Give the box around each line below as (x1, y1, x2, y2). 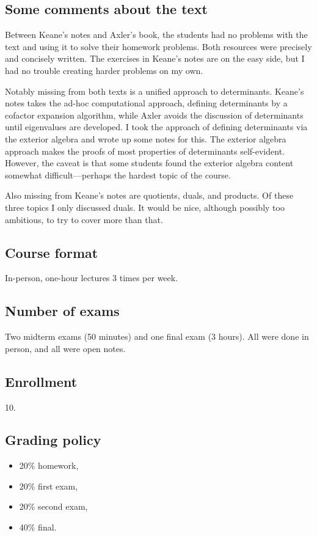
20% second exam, (19, 500, 88, 513)
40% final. (19, 521, 57, 534)
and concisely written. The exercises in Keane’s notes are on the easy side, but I (5, 52, 305, 65)
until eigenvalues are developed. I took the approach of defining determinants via (5, 120, 308, 133)
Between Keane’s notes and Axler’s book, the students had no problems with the (5, 28, 308, 41)
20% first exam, (19, 479, 78, 492)
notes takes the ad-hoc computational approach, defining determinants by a (5, 97, 288, 109)
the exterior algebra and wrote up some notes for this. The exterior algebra (5, 132, 286, 145)
